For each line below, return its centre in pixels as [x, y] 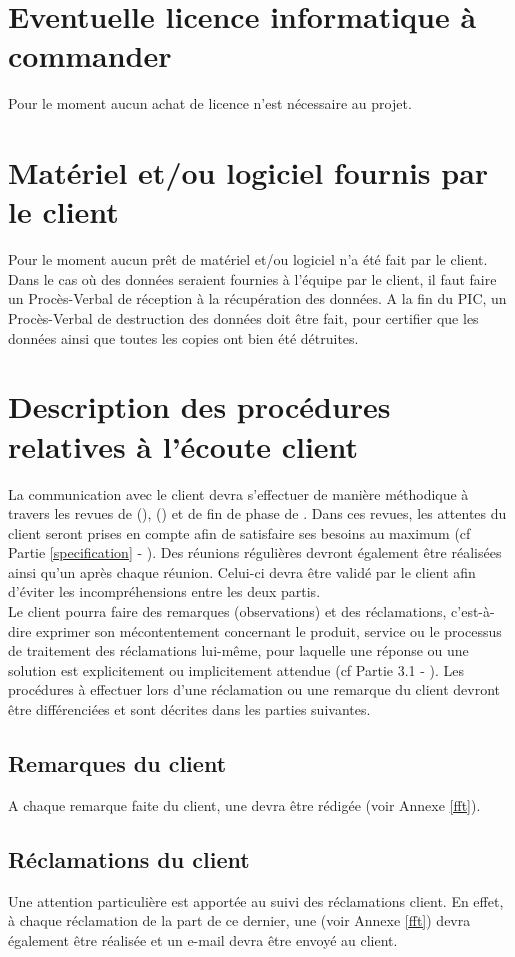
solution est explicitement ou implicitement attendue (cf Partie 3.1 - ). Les [236, 669]
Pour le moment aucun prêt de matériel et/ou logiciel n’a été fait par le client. [248, 259]
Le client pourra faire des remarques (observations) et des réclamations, [227, 611]
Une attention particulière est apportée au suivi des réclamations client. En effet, [256, 900]
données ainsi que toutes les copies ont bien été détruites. [183, 337]
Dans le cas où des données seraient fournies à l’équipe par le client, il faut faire [252, 278]
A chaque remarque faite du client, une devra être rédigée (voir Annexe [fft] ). [244, 804]
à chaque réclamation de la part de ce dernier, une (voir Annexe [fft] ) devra [239, 920]
